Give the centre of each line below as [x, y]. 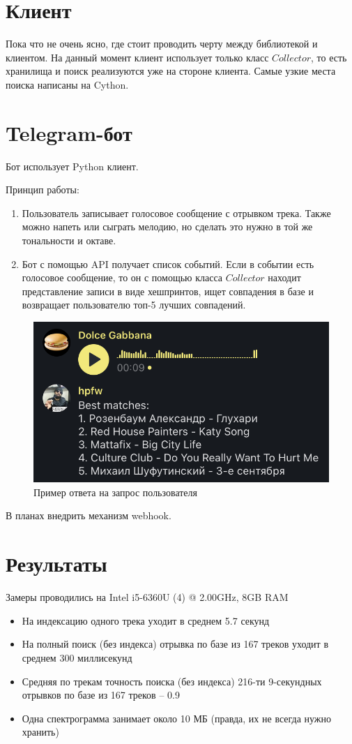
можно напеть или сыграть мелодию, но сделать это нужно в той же [167, 226]
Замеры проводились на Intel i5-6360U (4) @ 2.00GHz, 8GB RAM [147, 597]
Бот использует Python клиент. [72, 166]
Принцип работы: [43, 189]
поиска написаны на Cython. [67, 84]
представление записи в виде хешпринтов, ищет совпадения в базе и [168, 291]
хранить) [40, 732]
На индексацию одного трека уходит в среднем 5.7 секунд [146, 620]
